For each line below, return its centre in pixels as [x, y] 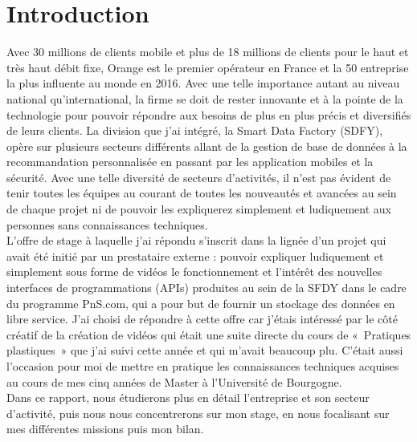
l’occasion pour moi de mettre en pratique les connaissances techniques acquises [203, 366]
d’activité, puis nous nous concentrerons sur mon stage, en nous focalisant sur [198, 413]
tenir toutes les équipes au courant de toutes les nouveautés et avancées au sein [202, 193]
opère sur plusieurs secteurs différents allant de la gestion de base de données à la [207, 146]
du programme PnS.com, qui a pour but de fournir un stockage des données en [201, 303]
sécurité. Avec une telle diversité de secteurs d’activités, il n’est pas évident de [199, 177]
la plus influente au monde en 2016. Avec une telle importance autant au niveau [203, 83]
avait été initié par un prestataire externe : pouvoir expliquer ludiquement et [195, 255]
